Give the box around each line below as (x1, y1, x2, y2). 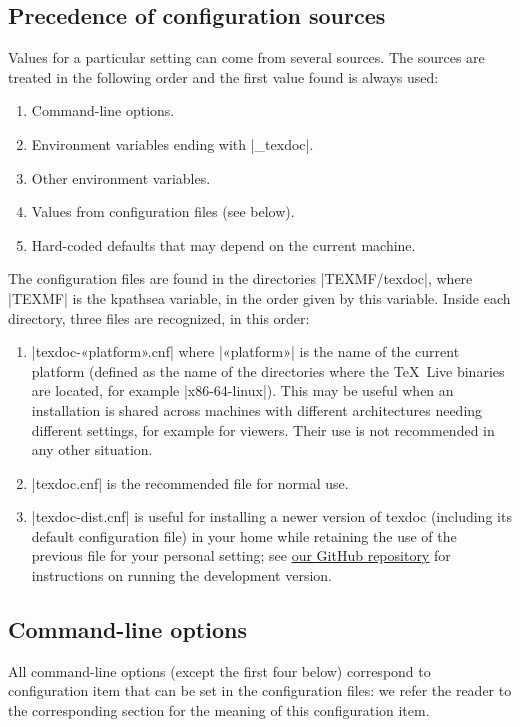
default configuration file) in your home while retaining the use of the (31, 525, 457, 546)
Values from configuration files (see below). (31, 201, 295, 222)
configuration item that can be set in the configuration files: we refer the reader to (8, 680, 512, 701)
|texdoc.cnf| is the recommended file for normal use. (31, 472, 349, 493)
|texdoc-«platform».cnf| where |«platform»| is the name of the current (31, 341, 460, 362)
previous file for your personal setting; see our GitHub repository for (31, 545, 451, 566)
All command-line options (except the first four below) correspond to (8, 660, 431, 681)
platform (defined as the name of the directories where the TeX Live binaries (31, 360, 505, 381)
